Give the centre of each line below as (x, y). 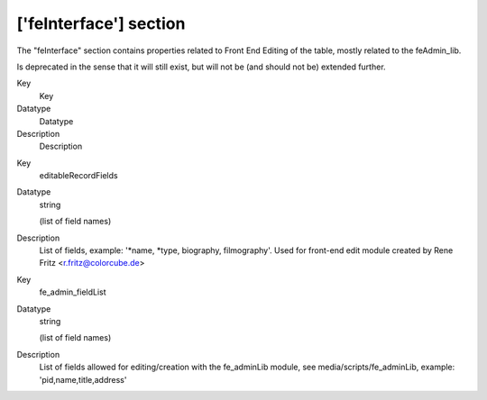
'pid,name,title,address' (83, 379)
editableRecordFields (78, 176)
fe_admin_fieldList (73, 292)
